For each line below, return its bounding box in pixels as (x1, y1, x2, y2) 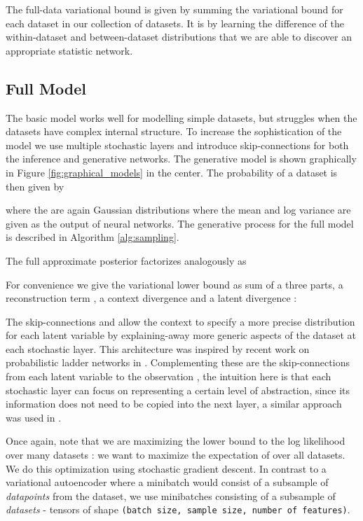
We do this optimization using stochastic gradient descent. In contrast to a (6, 461, 327, 475)
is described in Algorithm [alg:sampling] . (6, 230, 179, 244)
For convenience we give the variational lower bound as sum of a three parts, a (6, 277, 343, 291)
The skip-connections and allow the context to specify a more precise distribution (6, 314, 355, 328)
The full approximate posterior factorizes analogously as (6, 253, 247, 268)
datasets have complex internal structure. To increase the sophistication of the (6, 124, 342, 139)
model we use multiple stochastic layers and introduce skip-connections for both (6, 137, 349, 152)
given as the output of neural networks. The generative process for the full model (6, 216, 354, 230)
